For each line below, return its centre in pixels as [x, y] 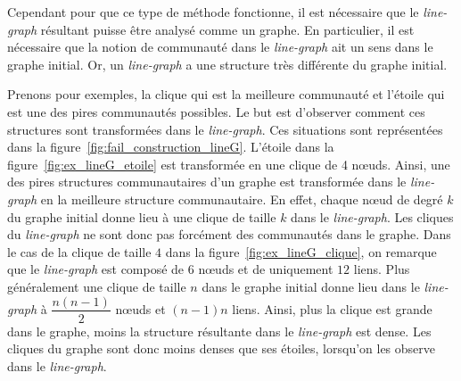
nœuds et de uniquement [266, 269]
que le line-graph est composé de [96, 269]
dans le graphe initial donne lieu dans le [311, 286]
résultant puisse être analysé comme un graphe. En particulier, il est [227, 29]
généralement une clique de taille [97, 286]
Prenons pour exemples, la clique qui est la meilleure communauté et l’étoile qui [226, 94]
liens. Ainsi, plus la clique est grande [332, 308]
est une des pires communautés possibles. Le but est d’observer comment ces [216, 111]
